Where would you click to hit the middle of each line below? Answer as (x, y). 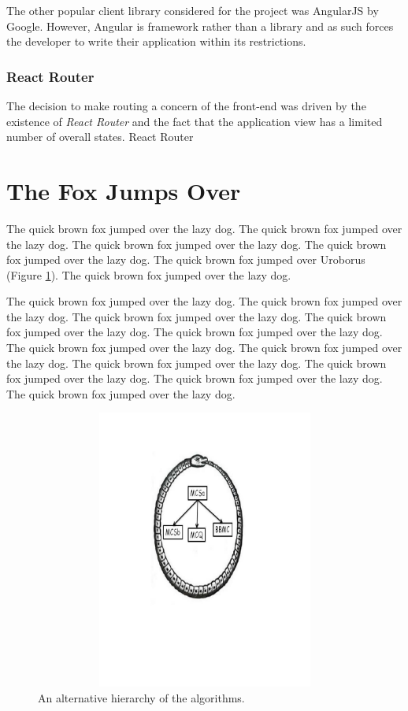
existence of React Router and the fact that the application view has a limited (195, 121)
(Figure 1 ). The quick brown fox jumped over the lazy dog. (149, 274)
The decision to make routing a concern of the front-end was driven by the (186, 106)
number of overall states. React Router (100, 137)
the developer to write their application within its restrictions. (156, 41)
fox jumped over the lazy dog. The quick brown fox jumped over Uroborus (186, 259)
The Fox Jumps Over (124, 190)
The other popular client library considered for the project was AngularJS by (193, 10)
